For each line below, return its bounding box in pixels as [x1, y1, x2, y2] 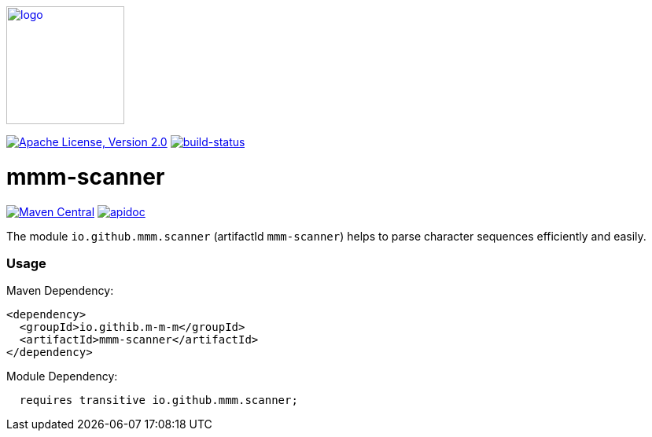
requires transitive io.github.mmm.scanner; [19, 394, 298, 407]
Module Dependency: [6, 369, 118, 384]
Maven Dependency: [6, 284, 114, 298]
